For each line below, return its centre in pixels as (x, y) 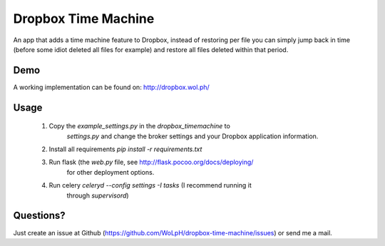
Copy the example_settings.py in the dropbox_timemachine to (140, 126)
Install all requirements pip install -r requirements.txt (125, 149)
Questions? (39, 216)
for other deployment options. (111, 172)
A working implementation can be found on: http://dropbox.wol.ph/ (111, 87)
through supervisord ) (98, 195)
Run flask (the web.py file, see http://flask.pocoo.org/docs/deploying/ (151, 162)
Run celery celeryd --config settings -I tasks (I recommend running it (150, 185)
